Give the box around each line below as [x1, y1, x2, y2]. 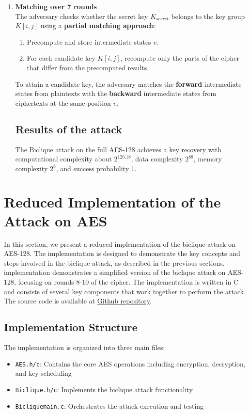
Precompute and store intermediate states [27, 36, 151, 47]
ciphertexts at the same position [15, 97, 111, 108]
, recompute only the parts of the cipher [120, 53, 239, 63]
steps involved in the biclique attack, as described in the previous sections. [4, 257, 225, 268]
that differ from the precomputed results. [27, 62, 149, 72]
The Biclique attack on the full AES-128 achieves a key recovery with [15, 144, 221, 154]
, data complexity [131, 154, 183, 164]
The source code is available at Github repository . [4, 296, 152, 306]
